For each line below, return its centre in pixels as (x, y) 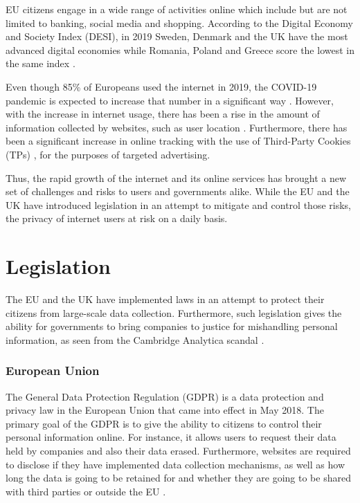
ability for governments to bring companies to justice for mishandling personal (172, 326)
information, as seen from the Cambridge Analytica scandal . (135, 339)
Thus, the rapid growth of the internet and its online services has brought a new (176, 177)
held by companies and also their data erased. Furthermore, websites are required (178, 450)
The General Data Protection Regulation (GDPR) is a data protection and (165, 396)
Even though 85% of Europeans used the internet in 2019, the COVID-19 (161, 86)
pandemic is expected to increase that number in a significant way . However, (170, 100)
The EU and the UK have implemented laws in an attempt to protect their (165, 299)
